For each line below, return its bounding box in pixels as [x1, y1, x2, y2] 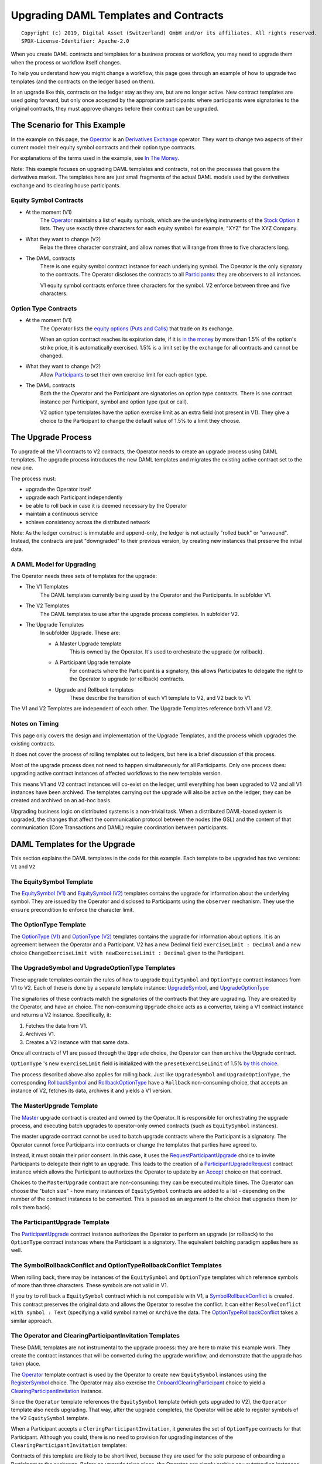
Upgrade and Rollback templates [54, 686, 134, 693]
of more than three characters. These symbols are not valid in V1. [11, 1281, 169, 1288]
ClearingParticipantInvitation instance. [11, 1387, 103, 1394]
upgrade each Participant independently [25, 494, 123, 501]
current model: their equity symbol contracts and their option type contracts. [11, 143, 196, 150]
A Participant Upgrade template [54, 659, 131, 666]
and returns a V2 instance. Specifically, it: [11, 1011, 111, 1018]
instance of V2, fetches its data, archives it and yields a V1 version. [11, 1087, 172, 1094]
